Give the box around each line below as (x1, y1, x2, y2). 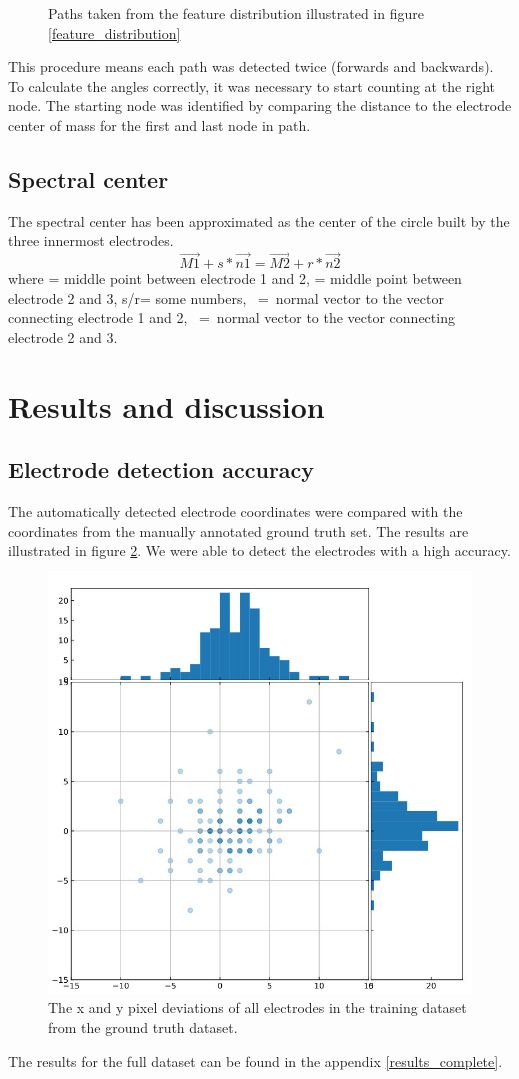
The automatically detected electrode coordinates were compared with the (8, 501, 463, 522)
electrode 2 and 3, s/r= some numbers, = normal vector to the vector (8, 287, 444, 308)
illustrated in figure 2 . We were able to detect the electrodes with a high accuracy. (8, 540, 511, 561)
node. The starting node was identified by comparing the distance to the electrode (8, 95, 512, 116)
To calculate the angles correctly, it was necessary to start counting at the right (8, 75, 496, 96)
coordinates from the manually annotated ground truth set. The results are (8, 520, 469, 541)
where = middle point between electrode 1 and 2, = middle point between (8, 268, 462, 289)
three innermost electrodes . (8, 230, 174, 251)
